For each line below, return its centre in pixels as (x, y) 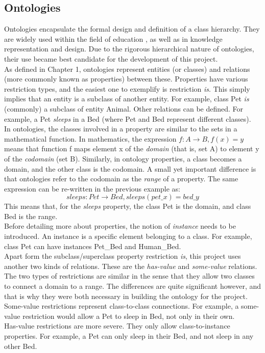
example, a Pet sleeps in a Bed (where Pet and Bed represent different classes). (128, 118)
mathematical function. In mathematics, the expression (90, 138)
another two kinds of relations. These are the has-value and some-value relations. (131, 266)
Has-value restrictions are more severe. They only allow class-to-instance (117, 326)
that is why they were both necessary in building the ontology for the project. (126, 296)
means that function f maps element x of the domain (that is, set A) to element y (132, 148)
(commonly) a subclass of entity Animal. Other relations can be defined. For (124, 108)
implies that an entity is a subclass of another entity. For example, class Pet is (127, 99)
